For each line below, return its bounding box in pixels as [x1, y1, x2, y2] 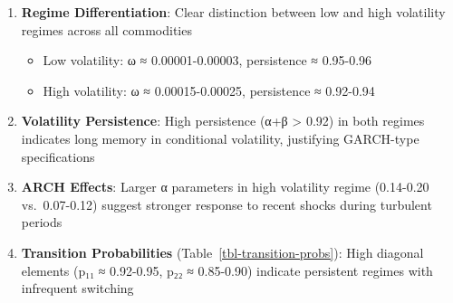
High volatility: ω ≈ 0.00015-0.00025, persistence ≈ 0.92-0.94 [43, 80, 375, 99]
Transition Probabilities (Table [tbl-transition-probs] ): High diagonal [21, 242, 424, 261]
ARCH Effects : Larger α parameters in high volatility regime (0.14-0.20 [21, 177, 429, 196]
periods [21, 213, 63, 232]
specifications [21, 147, 95, 166]
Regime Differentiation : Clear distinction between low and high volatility [21, 3, 446, 21]
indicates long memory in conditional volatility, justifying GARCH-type [21, 128, 419, 147]
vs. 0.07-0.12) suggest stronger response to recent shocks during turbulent [21, 194, 432, 213]
